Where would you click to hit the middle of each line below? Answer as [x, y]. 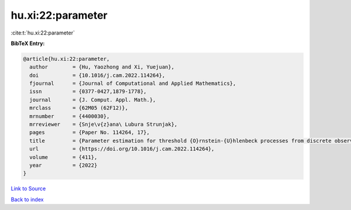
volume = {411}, [63, 157]
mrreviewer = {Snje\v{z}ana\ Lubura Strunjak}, [104, 125]
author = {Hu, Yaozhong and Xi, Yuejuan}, [102, 67]
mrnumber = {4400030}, [70, 116]
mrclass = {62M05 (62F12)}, [79, 108]
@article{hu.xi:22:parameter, [66, 59]
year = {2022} [63, 165]
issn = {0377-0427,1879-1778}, [88, 92]
